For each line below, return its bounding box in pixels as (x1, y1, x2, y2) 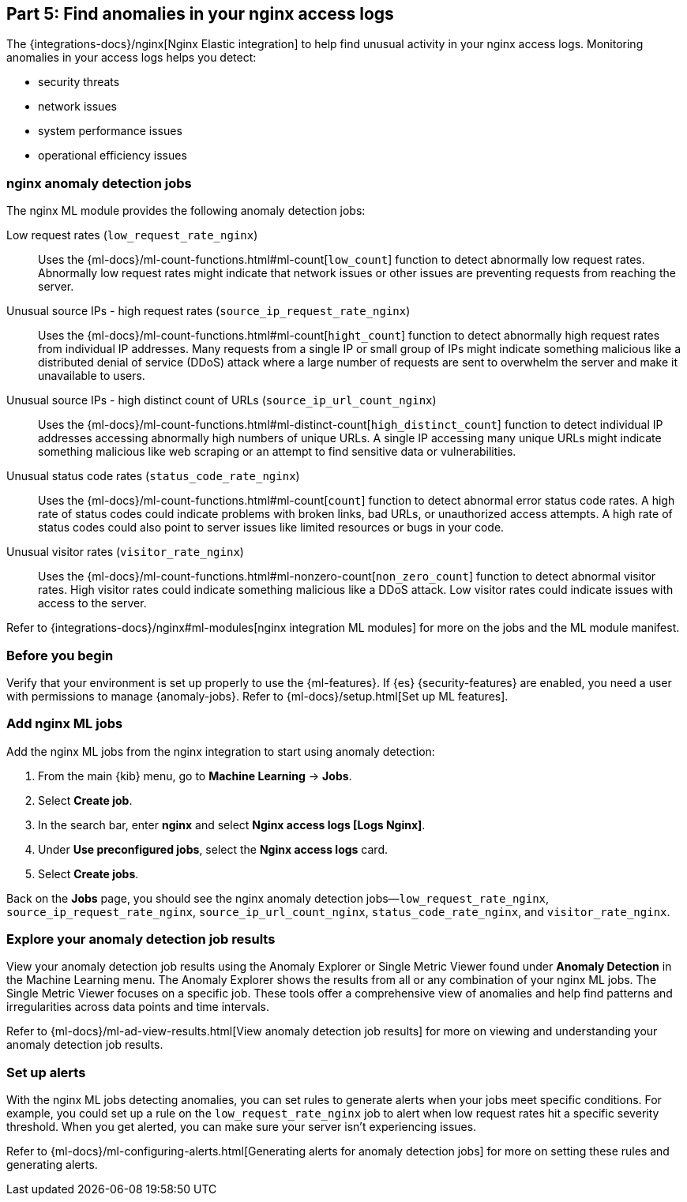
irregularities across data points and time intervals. (6, 1000, 269, 1014)
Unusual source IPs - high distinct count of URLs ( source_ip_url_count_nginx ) (6, 393, 437, 408)
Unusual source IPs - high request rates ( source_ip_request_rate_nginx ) (6, 304, 411, 318)
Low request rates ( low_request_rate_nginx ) (6, 228, 258, 242)
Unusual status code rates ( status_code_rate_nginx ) (6, 469, 300, 483)
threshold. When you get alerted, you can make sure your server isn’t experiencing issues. (6, 1120, 477, 1134)
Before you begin (6, 647, 114, 663)
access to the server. (38, 596, 147, 610)
